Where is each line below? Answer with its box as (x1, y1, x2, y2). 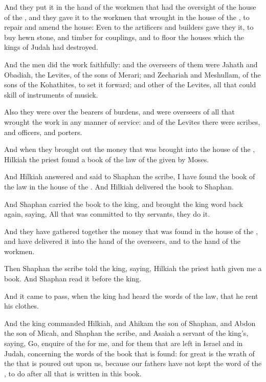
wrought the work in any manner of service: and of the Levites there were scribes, (4, 116, 260, 127)
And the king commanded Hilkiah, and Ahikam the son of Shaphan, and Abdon (4, 317, 256, 328)
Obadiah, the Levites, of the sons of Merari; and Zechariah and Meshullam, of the (4, 69, 261, 80)
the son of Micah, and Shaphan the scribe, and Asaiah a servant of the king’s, (4, 328, 249, 338)
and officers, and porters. (4, 126, 82, 137)
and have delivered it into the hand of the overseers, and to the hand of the (4, 236, 240, 246)
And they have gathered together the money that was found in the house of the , (4, 225, 258, 236)
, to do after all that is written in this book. (4, 368, 142, 378)
